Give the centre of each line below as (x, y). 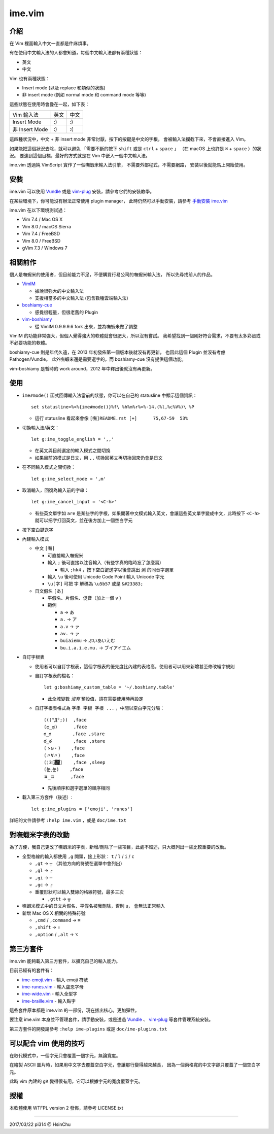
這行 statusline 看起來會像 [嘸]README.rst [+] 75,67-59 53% (111, 418)
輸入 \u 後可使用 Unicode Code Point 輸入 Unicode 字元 (106, 576)
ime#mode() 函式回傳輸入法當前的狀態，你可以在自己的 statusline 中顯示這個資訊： (110, 395)
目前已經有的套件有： (32, 970)
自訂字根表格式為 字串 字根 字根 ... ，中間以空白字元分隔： (100, 708)
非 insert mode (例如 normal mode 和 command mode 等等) (84, 95)
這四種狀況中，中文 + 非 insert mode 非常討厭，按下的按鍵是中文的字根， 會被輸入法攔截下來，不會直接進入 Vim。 (129, 139)
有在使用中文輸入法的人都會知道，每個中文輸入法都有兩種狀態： (76, 53)
